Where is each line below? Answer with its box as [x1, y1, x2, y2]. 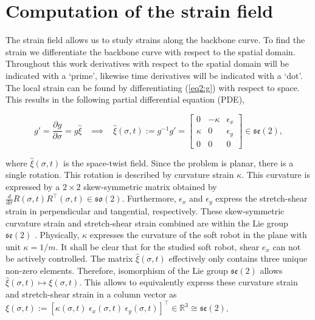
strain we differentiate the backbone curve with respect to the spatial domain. [5, 45, 296, 58]
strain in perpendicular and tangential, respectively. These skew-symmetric [5, 204, 285, 217]
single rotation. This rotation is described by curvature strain [5, 168, 234, 181]
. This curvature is [241, 168, 310, 181]
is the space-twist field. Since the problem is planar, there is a [63, 156, 294, 169]
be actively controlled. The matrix [5, 252, 133, 265]
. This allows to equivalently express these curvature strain [79, 276, 298, 288]
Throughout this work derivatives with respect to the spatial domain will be [5, 57, 289, 70]
